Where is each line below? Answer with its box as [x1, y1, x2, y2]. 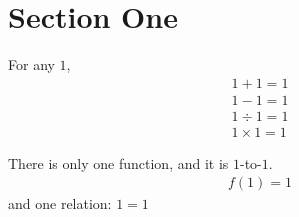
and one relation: [8, 193, 112, 214]
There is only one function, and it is [8, 152, 229, 173]
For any [8, 54, 55, 75]
